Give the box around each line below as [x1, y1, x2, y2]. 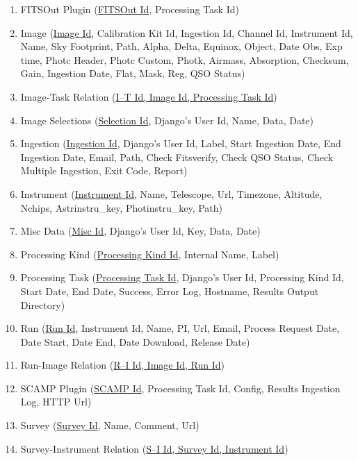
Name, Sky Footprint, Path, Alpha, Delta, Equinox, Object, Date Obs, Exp [20, 39, 343, 53]
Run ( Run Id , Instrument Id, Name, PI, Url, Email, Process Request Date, [20, 321, 340, 335]
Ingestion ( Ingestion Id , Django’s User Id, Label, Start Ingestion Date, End [20, 136, 341, 151]
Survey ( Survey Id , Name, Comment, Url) [20, 418, 200, 433]
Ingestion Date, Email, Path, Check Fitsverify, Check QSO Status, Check [20, 149, 334, 164]
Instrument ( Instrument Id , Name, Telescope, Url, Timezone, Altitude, [20, 186, 323, 201]
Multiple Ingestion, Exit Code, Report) [20, 163, 188, 178]
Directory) [20, 297, 65, 312]
